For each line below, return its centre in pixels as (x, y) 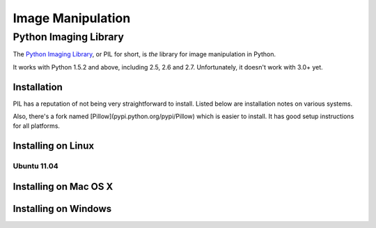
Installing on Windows (62, 209)
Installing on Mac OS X (63, 187)
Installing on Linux (53, 146)
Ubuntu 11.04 (36, 166)
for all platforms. (37, 126)
